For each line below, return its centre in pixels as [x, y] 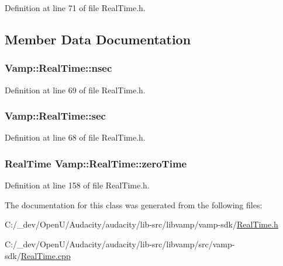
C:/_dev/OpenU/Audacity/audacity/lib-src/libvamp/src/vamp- [120, 244]
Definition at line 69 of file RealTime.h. [75, 90]
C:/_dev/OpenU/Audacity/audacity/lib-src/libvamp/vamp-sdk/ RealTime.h [141, 224]
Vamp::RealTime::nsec [58, 68]
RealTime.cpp [46, 255]
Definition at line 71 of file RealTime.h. [75, 8]
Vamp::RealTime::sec [55, 116]
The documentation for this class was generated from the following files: [134, 204]
